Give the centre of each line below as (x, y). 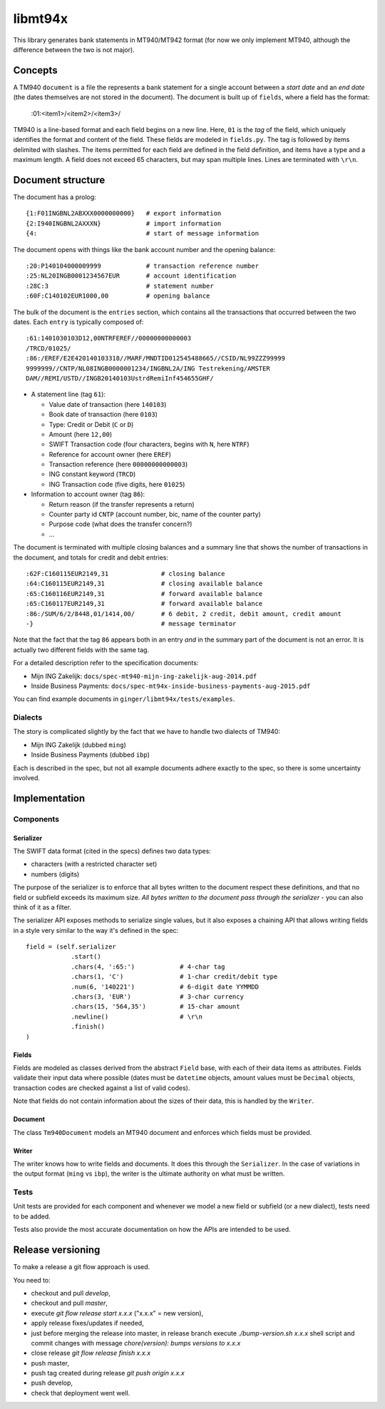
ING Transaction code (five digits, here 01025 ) (117, 484)
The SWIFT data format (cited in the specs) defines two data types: (112, 851)
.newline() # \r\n (137, 1016)
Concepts (35, 70)
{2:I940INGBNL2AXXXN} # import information (124, 223)
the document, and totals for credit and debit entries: (91, 557)
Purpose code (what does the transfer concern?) (120, 524)
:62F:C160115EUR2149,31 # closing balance (125, 574)
